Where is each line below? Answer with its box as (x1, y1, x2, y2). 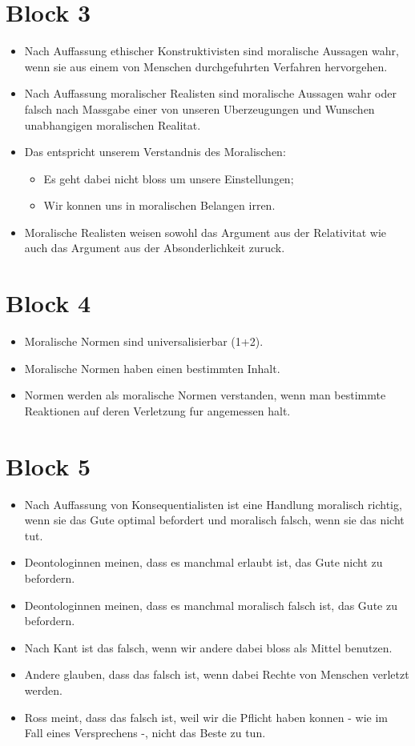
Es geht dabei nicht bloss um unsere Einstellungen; (43, 170, 294, 186)
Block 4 (6, 287, 91, 319)
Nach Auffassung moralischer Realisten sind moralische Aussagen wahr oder (24, 85, 397, 102)
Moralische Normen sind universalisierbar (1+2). (24, 333, 264, 350)
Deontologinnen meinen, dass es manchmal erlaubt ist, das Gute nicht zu (24, 554, 383, 571)
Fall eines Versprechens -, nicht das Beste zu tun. (24, 724, 266, 741)
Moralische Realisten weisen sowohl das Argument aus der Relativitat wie (24, 223, 387, 240)
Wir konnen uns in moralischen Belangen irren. (43, 197, 276, 214)
